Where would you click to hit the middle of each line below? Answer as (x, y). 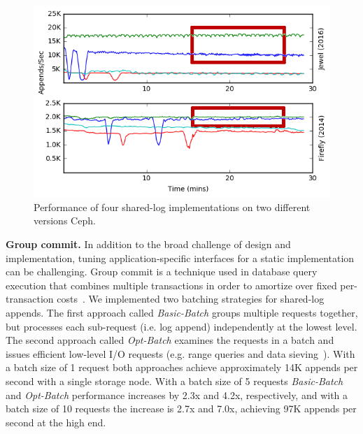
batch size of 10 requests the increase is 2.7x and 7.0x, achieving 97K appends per (181, 408)
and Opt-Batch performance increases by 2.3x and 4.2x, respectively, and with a (177, 395)
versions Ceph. (65, 220)
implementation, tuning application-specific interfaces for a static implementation (180, 258)
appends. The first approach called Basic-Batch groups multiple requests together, (182, 312)
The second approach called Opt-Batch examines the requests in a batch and (170, 340)
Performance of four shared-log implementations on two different (172, 207)
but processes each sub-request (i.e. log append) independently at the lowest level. (181, 326)
